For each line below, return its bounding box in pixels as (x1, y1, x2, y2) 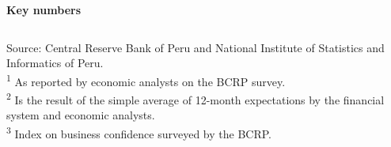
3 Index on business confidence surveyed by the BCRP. (6, 122, 271, 141)
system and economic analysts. (6, 107, 155, 123)
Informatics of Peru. (6, 55, 104, 71)
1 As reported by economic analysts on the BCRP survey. (6, 70, 286, 89)
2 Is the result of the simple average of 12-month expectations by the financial (6, 89, 385, 107)
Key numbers (6, 2, 82, 17)
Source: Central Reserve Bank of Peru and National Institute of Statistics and (6, 39, 385, 55)
